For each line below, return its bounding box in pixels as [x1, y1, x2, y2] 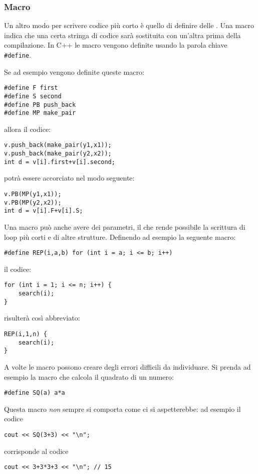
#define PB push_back [4, 101, 76, 108]
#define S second [4, 92, 62, 100]
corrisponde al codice [4, 445, 69, 456]
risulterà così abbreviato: [4, 312, 80, 323]
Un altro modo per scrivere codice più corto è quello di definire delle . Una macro [4, 20, 254, 31]
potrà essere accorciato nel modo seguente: [4, 173, 135, 183]
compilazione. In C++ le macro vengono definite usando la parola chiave [4, 40, 227, 50]
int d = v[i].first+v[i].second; [4, 158, 115, 166]
